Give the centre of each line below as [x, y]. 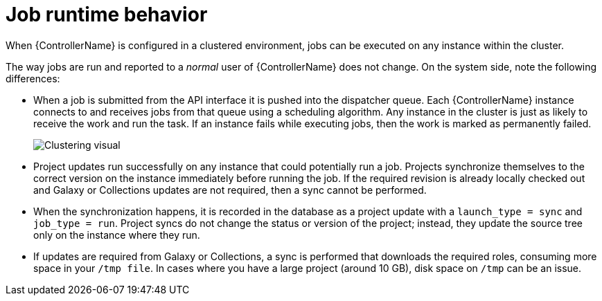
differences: [33, 78]
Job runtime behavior [107, 15]
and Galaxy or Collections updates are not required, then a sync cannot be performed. [230, 190]
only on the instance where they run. [117, 235]
